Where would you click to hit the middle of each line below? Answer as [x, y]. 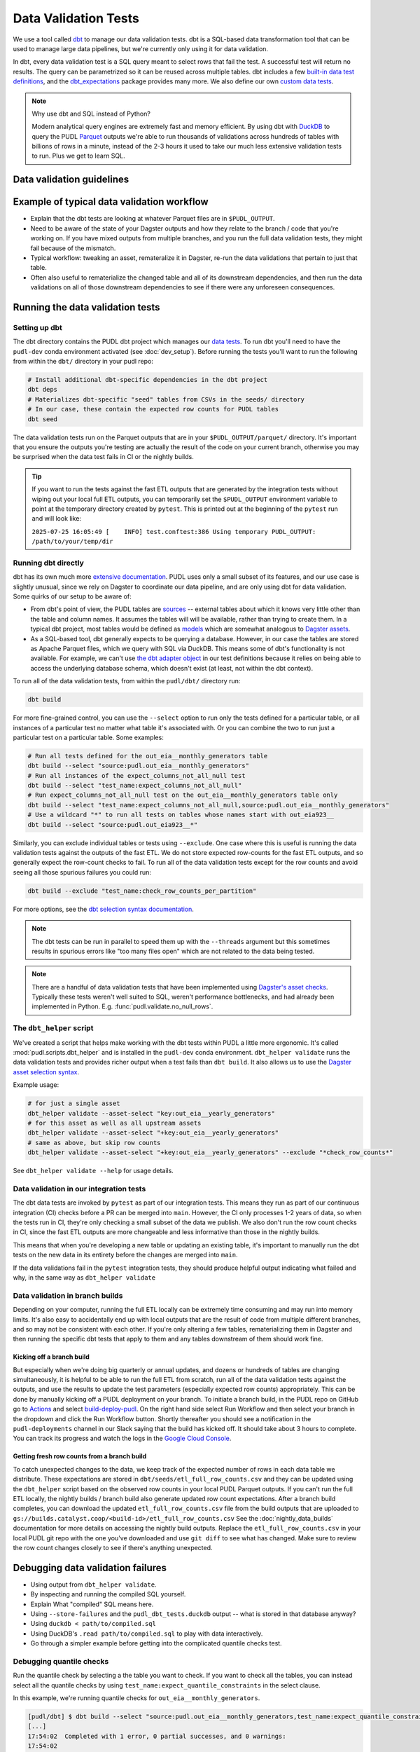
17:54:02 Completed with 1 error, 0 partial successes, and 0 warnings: [157, 1736]
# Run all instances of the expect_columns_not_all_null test [136, 775]
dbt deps [43, 390]
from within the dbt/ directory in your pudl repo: [83, 362]
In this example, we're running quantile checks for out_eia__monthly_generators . [136, 1698]
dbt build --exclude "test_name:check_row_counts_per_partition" [142, 891]
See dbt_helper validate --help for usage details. [93, 1171]
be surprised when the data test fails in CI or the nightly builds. [103, 457]
